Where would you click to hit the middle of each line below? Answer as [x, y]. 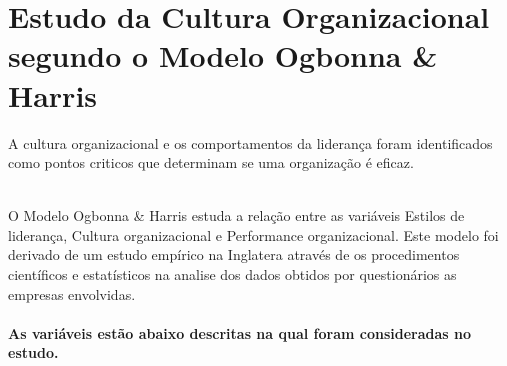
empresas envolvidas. [72, 293]
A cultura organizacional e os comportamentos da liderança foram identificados [250, 142]
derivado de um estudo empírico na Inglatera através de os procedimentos [234, 254]
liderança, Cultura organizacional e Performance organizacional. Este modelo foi [253, 234]
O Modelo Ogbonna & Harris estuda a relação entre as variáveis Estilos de [236, 215]
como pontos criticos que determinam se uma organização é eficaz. [211, 162]
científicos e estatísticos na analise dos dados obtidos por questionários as [232, 274]
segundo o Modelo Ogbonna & [223, 55]
